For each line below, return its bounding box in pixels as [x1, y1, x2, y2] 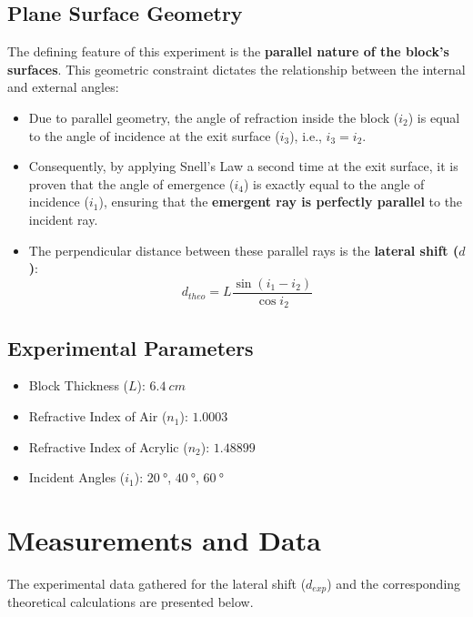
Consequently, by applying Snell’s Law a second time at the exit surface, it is [28, 157, 458, 176]
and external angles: [7, 77, 119, 96]
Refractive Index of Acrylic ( [28, 437, 188, 456]
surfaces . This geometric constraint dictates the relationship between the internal [7, 59, 466, 78]
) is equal [408, 107, 460, 126]
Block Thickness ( [28, 376, 129, 395]
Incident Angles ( [28, 468, 126, 487]
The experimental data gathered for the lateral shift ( [7, 573, 307, 592]
